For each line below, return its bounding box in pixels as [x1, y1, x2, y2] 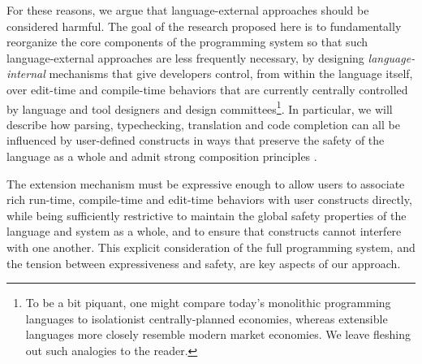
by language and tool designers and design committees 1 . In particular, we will [6, 97, 393, 117]
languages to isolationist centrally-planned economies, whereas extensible [25, 310, 388, 327]
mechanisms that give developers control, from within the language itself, [49, 65, 413, 82]
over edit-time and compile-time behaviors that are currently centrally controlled [6, 80, 408, 97]
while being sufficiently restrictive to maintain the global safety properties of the [6, 206, 407, 223]
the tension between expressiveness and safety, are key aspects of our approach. [6, 254, 401, 271]
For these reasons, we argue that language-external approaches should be [6, 2, 369, 18]
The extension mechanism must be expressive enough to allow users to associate [6, 175, 405, 192]
